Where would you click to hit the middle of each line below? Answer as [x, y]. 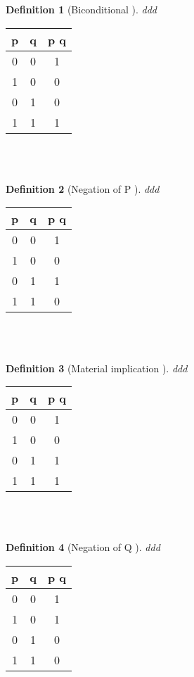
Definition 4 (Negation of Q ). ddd [83, 547]
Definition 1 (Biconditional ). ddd [81, 9]
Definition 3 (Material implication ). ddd [97, 368]
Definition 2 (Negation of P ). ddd [83, 188]
